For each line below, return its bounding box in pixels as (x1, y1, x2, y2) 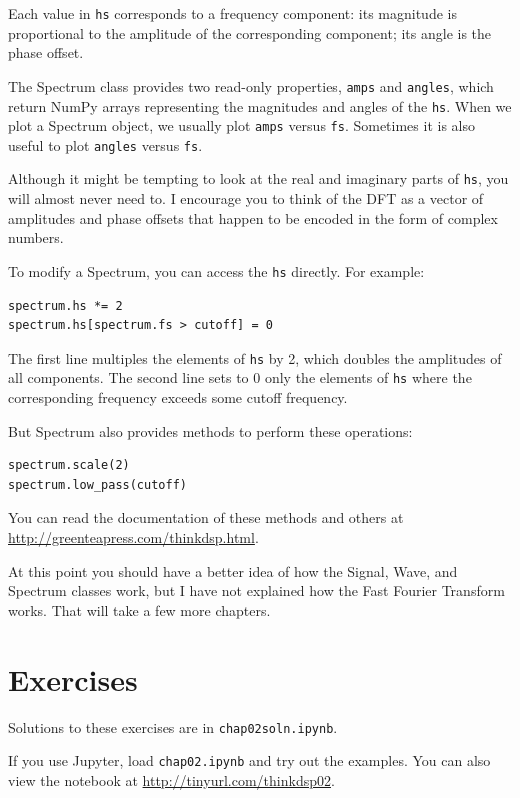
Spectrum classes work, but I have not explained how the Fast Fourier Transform (8, 580, 505, 601)
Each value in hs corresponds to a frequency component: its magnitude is (8, 3, 457, 23)
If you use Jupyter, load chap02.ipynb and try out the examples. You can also (8, 750, 491, 771)
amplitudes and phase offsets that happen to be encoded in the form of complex (8, 207, 498, 228)
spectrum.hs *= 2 (8, 298, 123, 313)
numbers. (8, 227, 64, 248)
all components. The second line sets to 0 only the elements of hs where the (8, 367, 472, 388)
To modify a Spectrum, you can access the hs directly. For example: (8, 260, 425, 281)
